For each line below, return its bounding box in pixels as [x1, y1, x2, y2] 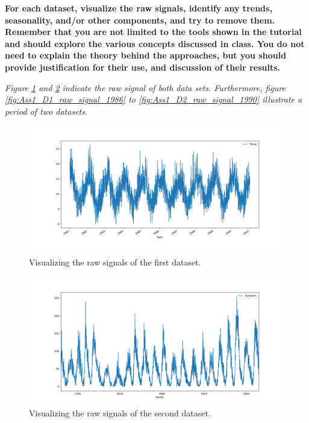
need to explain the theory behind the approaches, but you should [5, 49, 287, 62]
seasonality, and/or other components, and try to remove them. [5, 13, 275, 26]
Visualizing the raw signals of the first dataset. [29, 255, 201, 268]
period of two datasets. [5, 104, 88, 117]
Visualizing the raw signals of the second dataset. [29, 407, 211, 419]
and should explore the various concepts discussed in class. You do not [5, 37, 305, 49]
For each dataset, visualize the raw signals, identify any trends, [5, 2, 272, 14]
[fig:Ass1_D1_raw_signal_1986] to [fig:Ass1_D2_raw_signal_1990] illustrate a [5, 93, 302, 106]
